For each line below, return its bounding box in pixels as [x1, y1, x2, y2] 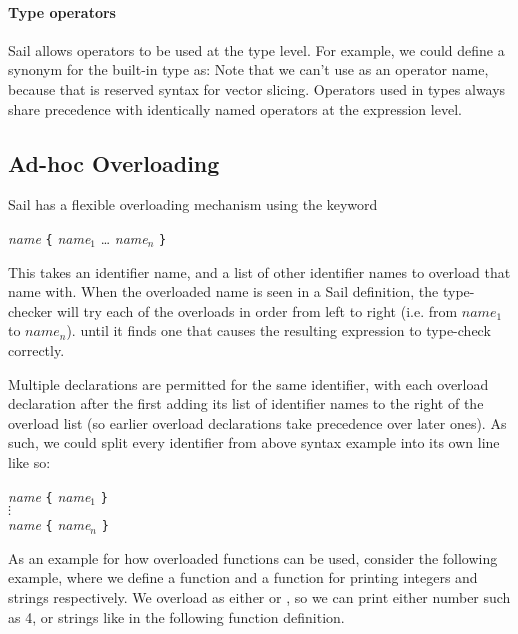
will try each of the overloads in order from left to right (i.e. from [57, 300, 458, 321]
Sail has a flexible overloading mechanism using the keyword [8, 194, 378, 215]
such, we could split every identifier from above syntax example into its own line [8, 432, 500, 453]
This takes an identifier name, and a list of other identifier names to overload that [8, 261, 511, 282]
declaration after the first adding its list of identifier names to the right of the [8, 393, 484, 414]
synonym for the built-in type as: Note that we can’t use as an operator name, [8, 59, 489, 80]
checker [8, 300, 53, 321]
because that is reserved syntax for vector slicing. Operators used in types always [8, 78, 506, 99]
